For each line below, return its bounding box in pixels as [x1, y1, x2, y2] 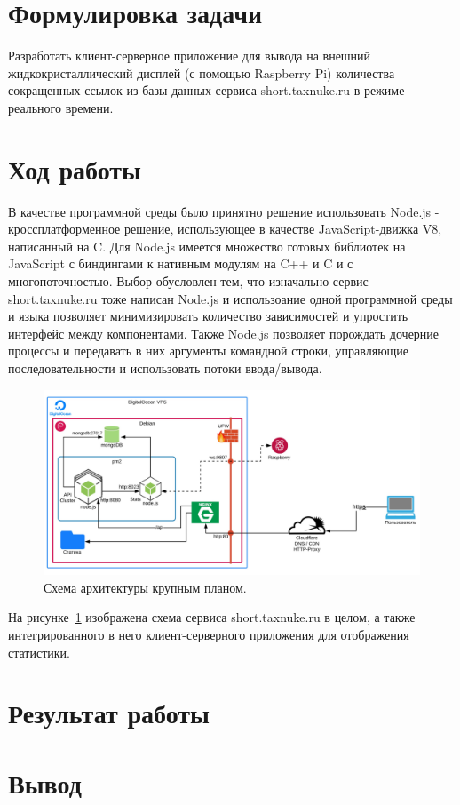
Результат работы [8, 695, 210, 731]
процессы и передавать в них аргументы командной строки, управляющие [8, 341, 409, 360]
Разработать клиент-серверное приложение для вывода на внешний [8, 46, 371, 65]
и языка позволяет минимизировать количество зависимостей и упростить [8, 307, 408, 325]
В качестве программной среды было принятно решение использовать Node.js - [8, 202, 440, 220]
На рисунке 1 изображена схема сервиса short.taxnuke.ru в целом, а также [8, 608, 416, 626]
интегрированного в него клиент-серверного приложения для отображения [8, 626, 409, 644]
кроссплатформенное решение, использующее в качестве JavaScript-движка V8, [8, 219, 442, 238]
